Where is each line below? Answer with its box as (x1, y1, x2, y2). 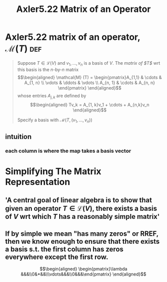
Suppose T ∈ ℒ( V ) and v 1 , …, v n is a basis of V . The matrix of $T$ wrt (17, 60, 161, 67)
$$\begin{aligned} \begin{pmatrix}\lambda (39, 266, 128, 272)
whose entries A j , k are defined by (17, 93, 86, 100)
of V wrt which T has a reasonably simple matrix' (5, 212, 160, 221)
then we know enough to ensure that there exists (5, 237, 160, 246)
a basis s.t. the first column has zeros (5, 245, 124, 253)
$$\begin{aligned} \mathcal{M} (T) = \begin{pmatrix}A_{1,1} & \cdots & (17, 74, 162, 80)
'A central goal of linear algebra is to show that (5, 196, 153, 204)
